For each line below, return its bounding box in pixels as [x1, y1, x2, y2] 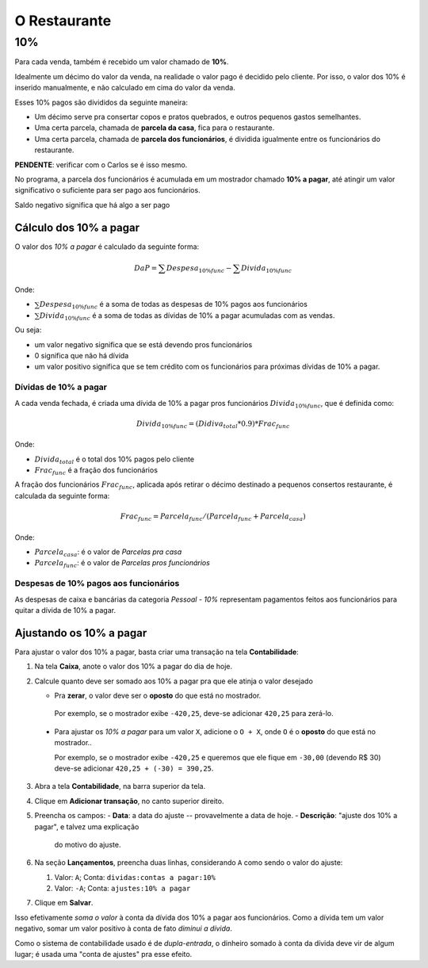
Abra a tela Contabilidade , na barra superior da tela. [34, 782, 206, 791]
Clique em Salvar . [34, 898, 94, 908]
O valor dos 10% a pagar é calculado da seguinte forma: [14, 242, 200, 251]
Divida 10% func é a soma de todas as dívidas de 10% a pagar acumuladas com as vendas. [40, 310, 335, 322]
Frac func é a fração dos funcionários [34, 465, 159, 476]
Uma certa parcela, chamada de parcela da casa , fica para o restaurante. [34, 123, 275, 132]
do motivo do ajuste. [54, 840, 121, 849]
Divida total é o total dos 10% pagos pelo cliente [34, 454, 194, 465]
